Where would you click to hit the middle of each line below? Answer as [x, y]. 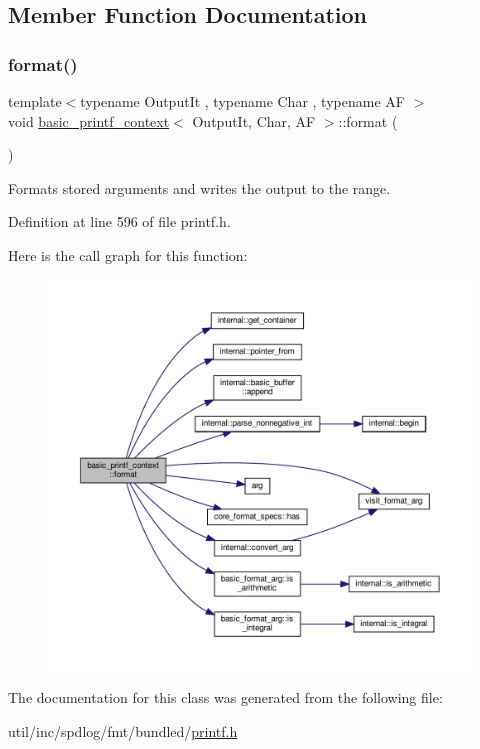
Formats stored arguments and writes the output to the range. [199, 187]
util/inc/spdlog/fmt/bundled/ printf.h [123, 730]
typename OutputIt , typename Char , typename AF [242, 101]
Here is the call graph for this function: [128, 254]
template [35, 101]
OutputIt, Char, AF [254, 120]
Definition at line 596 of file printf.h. [119, 221]
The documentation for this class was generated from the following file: [225, 697]
